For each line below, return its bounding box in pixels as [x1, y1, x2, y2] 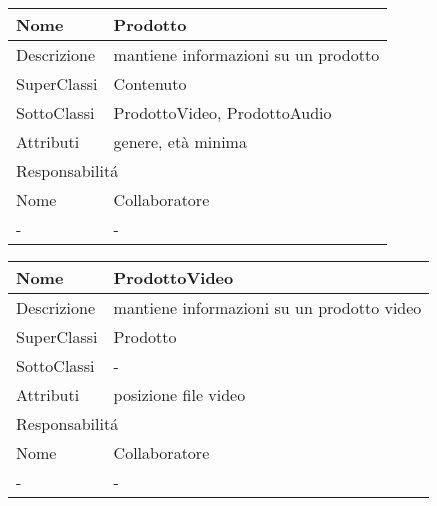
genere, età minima [113, 130, 247, 153]
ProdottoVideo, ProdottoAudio [113, 101, 332, 124]
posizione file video [113, 383, 246, 406]
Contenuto [113, 72, 187, 95]
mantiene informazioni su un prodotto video [113, 296, 422, 319]
